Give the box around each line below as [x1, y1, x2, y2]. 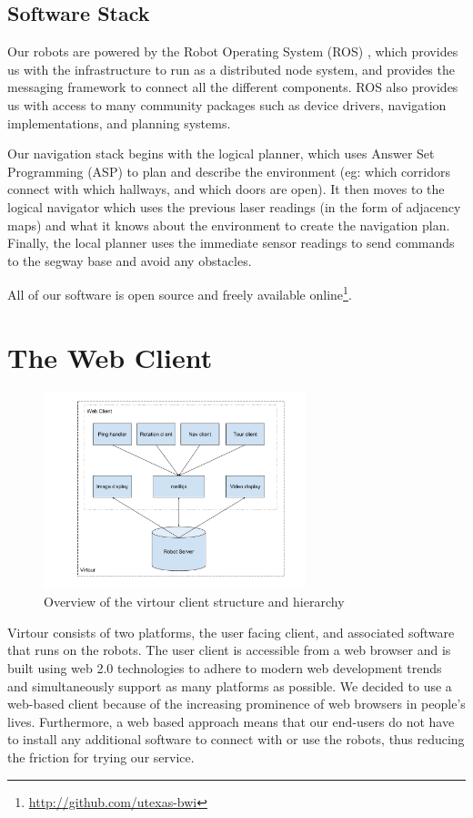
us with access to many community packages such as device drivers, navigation [7, 95, 447, 114]
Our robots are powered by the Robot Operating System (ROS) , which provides [7, 42, 458, 61]
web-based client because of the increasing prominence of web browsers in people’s [7, 694, 466, 713]
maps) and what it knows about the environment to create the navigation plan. [7, 215, 450, 234]
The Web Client [7, 338, 213, 375]
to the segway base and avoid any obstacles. [7, 251, 252, 270]
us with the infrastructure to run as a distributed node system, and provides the [7, 59, 455, 78]
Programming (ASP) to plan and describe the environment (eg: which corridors [7, 161, 450, 180]
